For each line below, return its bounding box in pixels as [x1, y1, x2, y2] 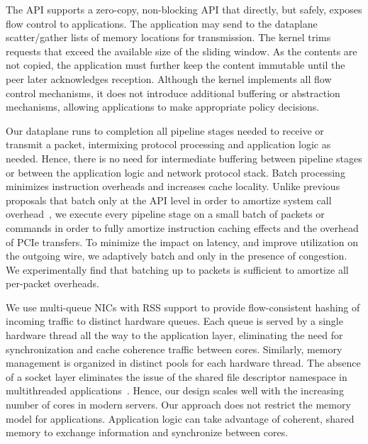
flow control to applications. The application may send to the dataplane [6, 16, 318, 30]
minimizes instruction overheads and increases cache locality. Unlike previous [6, 179, 340, 194]
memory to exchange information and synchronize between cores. [6, 425, 289, 440]
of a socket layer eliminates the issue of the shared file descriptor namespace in [6, 369, 347, 384]
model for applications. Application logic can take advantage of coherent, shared [6, 411, 355, 426]
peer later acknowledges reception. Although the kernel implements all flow [6, 71, 332, 86]
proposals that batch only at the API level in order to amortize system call [6, 192, 332, 207]
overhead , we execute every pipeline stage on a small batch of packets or [6, 206, 325, 221]
